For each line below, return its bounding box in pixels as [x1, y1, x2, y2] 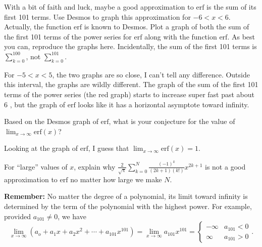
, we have [58, 211, 86, 221]
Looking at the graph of [4, 143, 78, 153]
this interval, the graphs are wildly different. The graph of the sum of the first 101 [4, 79, 258, 90]
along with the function [144, 31, 217, 42]
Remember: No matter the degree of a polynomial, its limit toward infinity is [4, 191, 248, 201]
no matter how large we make [70, 174, 162, 184]
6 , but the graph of [4, 99, 66, 109]
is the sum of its [206, 2, 256, 12]
